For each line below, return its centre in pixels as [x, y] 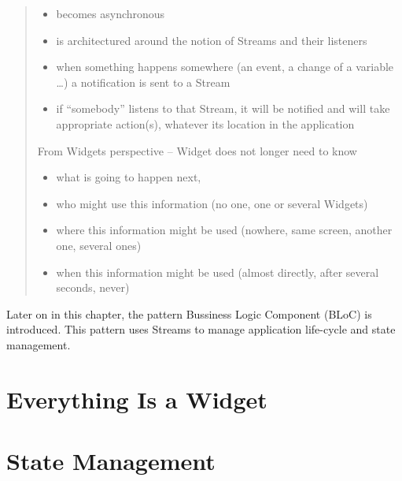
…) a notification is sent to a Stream [143, 82]
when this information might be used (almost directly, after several [218, 272]
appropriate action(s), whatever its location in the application [205, 123]
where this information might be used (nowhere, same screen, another [224, 230]
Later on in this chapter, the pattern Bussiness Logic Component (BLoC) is [189, 313]
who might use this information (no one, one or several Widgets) [212, 203]
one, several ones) [99, 245]
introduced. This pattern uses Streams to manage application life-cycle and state [201, 329]
